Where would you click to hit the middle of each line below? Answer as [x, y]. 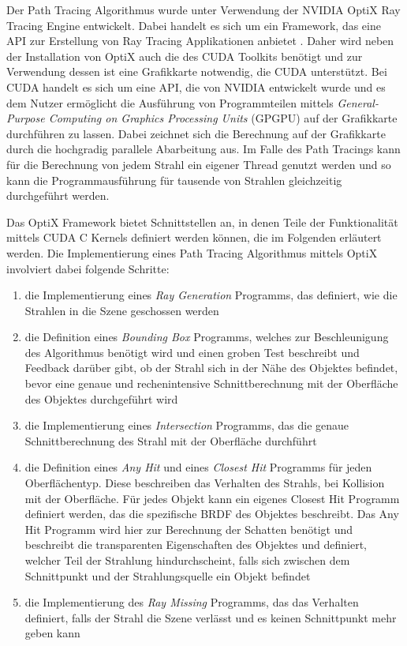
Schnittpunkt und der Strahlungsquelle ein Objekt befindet [168, 575]
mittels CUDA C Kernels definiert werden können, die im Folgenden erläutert [194, 237]
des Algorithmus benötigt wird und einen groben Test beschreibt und [192, 352]
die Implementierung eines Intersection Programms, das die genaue [187, 425]
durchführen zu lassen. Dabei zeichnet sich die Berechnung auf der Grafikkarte [196, 133]
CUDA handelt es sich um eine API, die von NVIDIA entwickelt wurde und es [196, 86]
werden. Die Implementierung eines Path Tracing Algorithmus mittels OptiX [192, 252]
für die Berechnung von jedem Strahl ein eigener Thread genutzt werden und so [199, 164]
